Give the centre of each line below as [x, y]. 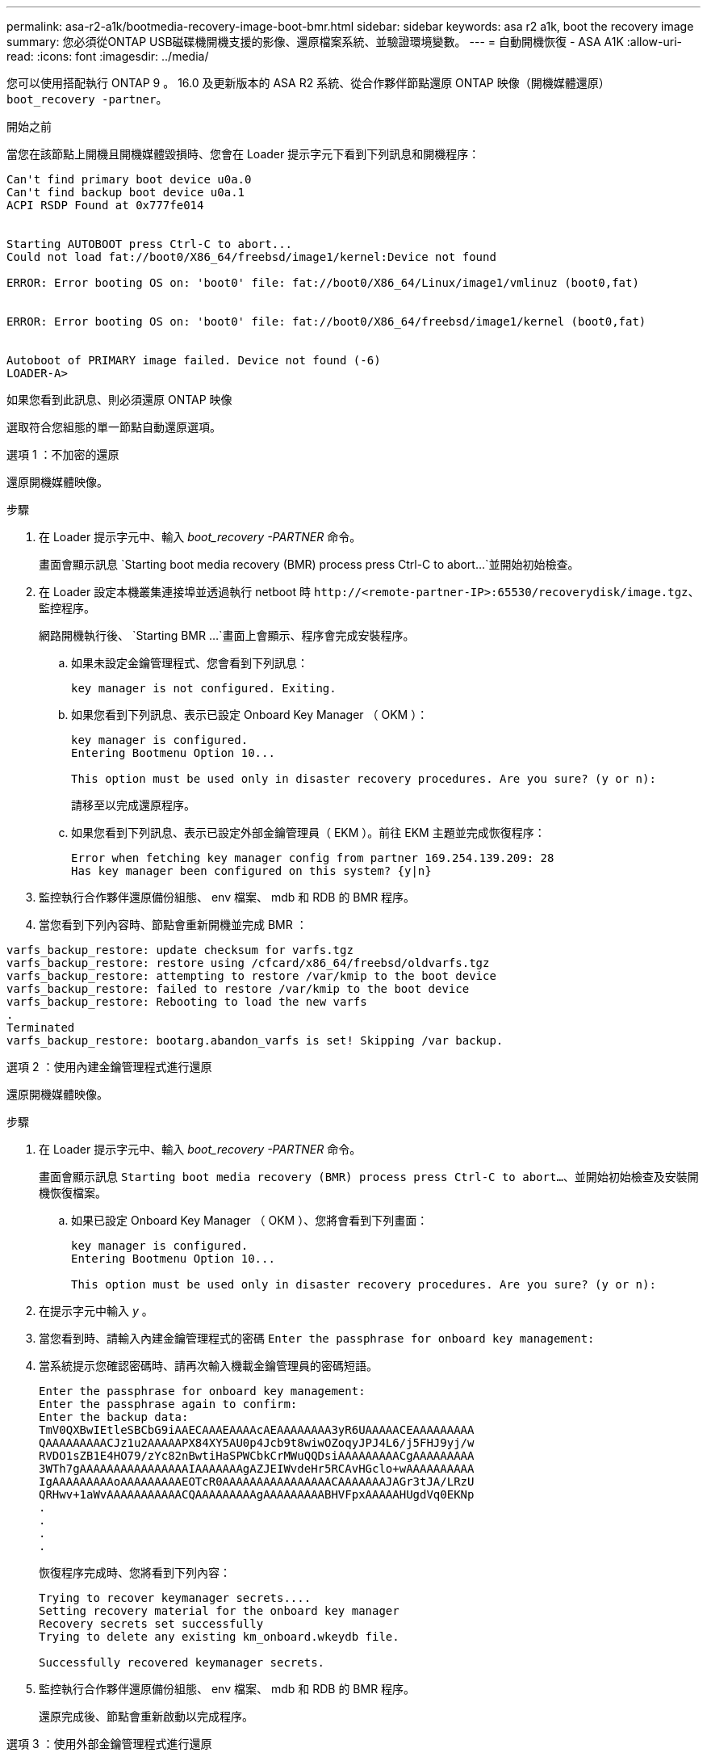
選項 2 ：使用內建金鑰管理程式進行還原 [109, 1067]
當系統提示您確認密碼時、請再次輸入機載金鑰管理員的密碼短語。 [208, 1366]
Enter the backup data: [114, 1417]
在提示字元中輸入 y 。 [96, 1311]
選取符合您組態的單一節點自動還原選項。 [114, 427]
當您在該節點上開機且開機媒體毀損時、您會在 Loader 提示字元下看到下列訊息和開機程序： [243, 154]
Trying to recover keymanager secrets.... [175, 1598]
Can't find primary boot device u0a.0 [129, 179]
